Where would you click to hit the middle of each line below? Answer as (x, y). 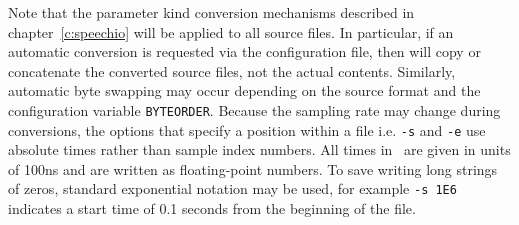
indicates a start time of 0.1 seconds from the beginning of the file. (212, 208)
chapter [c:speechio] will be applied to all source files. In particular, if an (231, 31)
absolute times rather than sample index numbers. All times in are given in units (259, 149)
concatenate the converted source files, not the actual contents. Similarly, (232, 70)
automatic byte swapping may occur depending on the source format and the (244, 90)
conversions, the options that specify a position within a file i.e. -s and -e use (247, 129)
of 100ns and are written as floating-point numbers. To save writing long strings (253, 168)
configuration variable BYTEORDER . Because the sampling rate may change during (254, 109)
